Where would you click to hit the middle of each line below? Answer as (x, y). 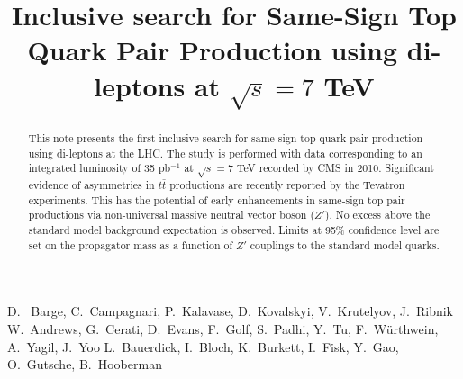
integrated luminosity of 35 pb (100, 168)
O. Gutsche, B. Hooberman (85, 364)
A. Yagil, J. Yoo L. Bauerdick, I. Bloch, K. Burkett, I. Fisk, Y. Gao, (203, 346)
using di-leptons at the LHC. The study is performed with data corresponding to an (225, 153)
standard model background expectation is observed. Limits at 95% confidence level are (234, 230)
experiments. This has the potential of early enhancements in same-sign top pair (217, 199)
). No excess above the (377, 215)
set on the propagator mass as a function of (131, 244)
